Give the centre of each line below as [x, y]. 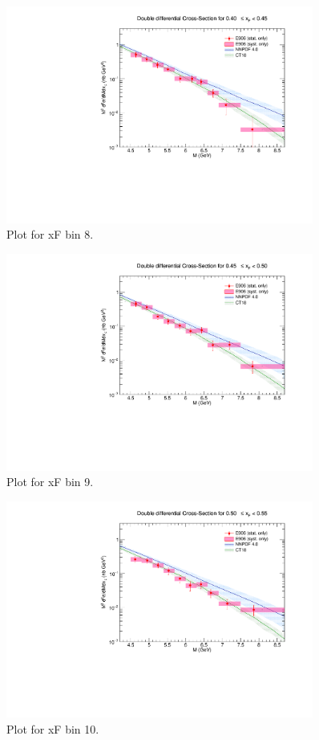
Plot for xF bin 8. [50, 234]
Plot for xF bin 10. [53, 729]
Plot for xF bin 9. [50, 482]
